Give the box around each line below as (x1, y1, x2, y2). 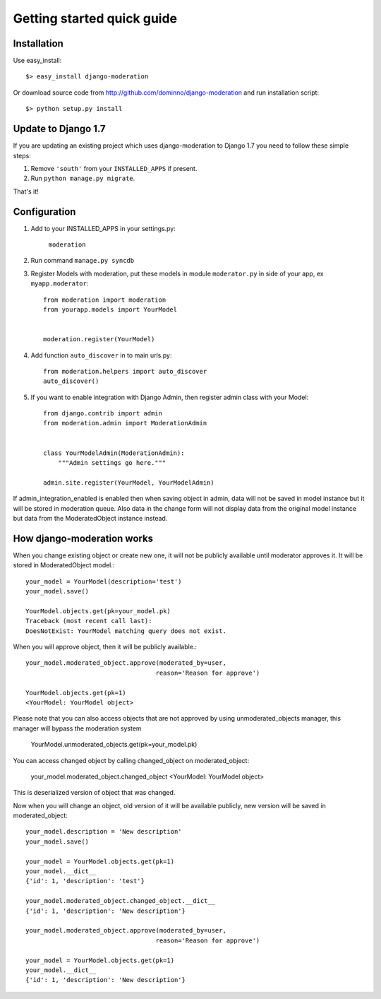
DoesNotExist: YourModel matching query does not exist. (25, 627, 227, 635)
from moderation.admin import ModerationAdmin (43, 419, 207, 427)
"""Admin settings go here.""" (57, 459, 167, 467)
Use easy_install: (13, 57, 62, 65)
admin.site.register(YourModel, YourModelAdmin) (43, 478, 214, 487)
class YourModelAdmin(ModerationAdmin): (43, 449, 185, 457)
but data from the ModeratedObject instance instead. (13, 514, 168, 522)
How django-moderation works (13, 532, 154, 544)
